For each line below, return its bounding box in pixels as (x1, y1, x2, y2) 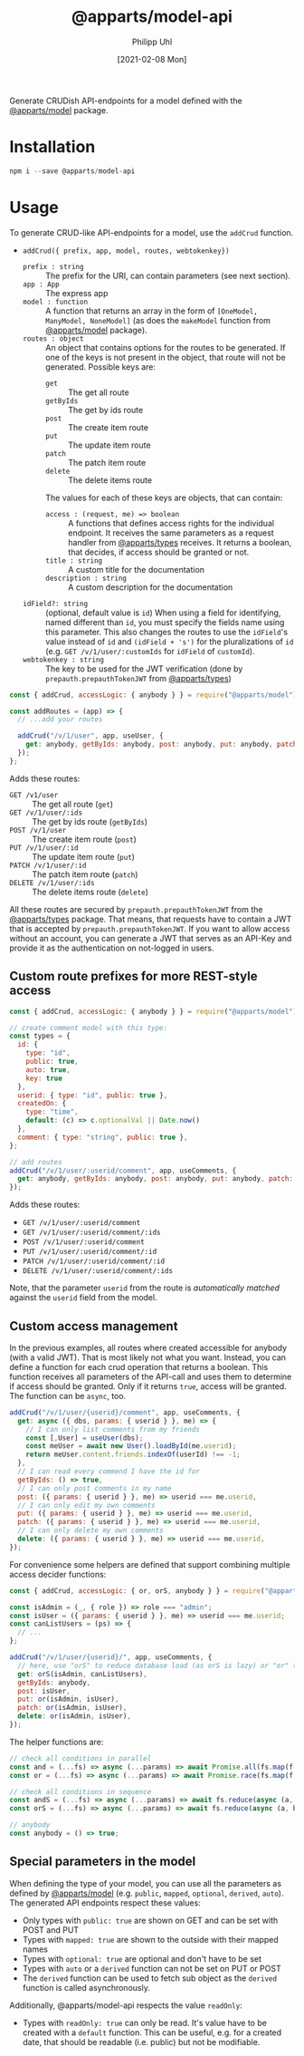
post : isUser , (17, 1686, 71, 1695)
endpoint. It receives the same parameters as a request (67, 527, 274, 538)
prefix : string (22, 262, 84, 271)
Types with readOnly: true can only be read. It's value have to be (22, 2017, 267, 2028)
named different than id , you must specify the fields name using (44, 616, 285, 627)
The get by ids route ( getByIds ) (32, 816, 147, 826)
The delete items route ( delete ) (32, 886, 149, 897)
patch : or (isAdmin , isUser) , (17, 1704, 128, 1713)
